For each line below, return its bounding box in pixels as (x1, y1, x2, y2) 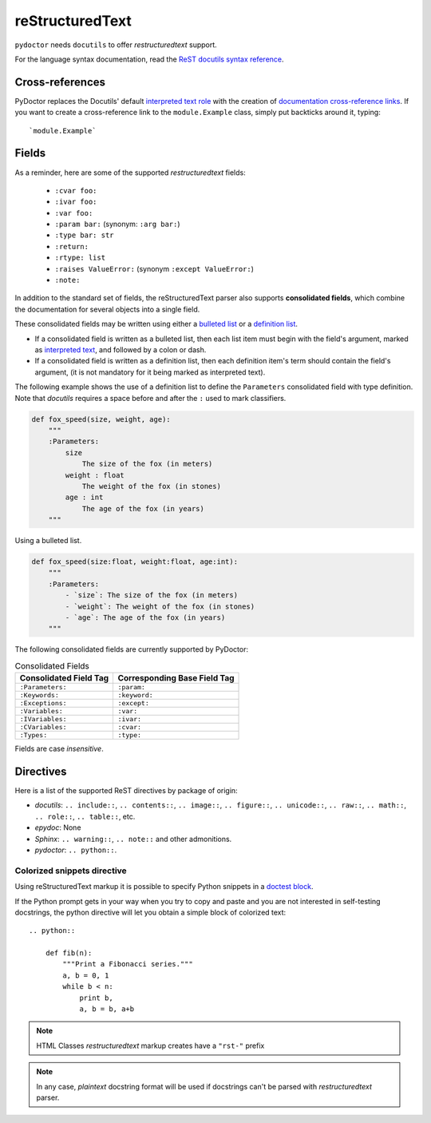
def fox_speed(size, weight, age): (31, 415, 171, 423)
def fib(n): (45, 949, 93, 958)
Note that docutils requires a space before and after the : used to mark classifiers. (14, 393, 287, 403)
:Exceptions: (19, 699, 67, 708)
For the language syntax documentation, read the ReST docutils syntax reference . (14, 54, 284, 64)
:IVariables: (19, 715, 67, 724)
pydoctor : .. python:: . (34, 845, 117, 855)
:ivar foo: (54, 197, 97, 207)
